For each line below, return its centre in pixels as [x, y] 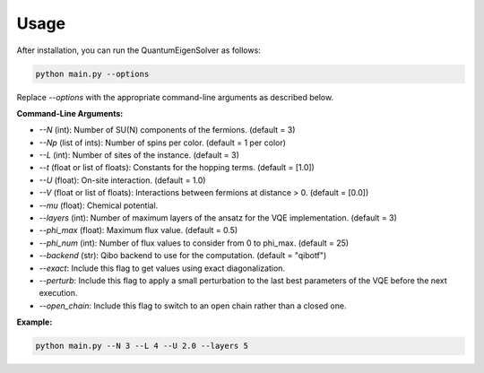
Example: [35, 322]
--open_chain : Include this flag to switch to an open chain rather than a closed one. [193, 306]
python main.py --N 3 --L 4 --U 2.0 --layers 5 [142, 346]
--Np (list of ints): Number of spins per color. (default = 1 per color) [163, 143]
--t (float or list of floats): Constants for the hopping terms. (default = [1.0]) [177, 168]
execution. [58, 293]
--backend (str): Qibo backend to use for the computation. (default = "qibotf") [183, 256]
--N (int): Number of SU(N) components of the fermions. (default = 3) [167, 130]
